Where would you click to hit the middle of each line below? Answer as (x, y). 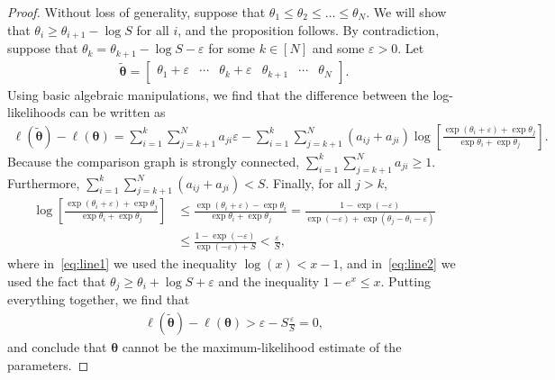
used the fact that (57, 280)
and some (338, 48)
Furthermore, (44, 182)
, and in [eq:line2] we (397, 263)
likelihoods (36, 112)
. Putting (405, 280)
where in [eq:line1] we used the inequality (122, 263)
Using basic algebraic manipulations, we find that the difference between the (218, 94)
